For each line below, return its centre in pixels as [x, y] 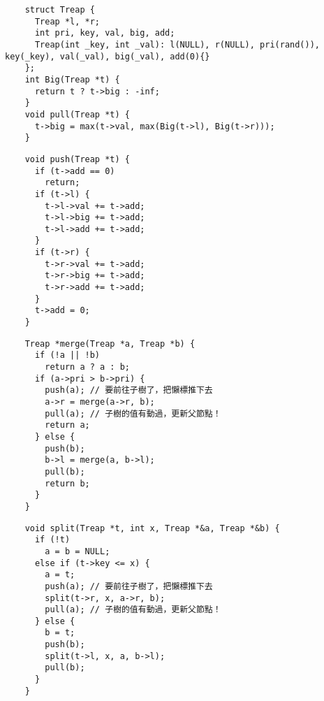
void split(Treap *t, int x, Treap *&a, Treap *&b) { [152, 528]
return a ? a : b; [87, 367]
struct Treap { [60, 10]
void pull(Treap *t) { [77, 114]
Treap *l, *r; [67, 21]
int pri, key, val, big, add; [105, 33]
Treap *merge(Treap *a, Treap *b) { [110, 344]
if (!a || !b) [67, 355]
